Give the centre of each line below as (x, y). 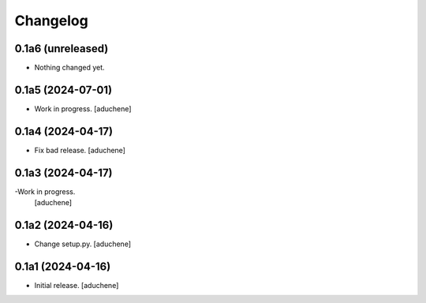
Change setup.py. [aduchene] (83, 244)
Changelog (51, 21)
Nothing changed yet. (70, 68)
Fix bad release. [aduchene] (80, 150)
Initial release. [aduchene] (77, 285)
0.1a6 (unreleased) (62, 49)
